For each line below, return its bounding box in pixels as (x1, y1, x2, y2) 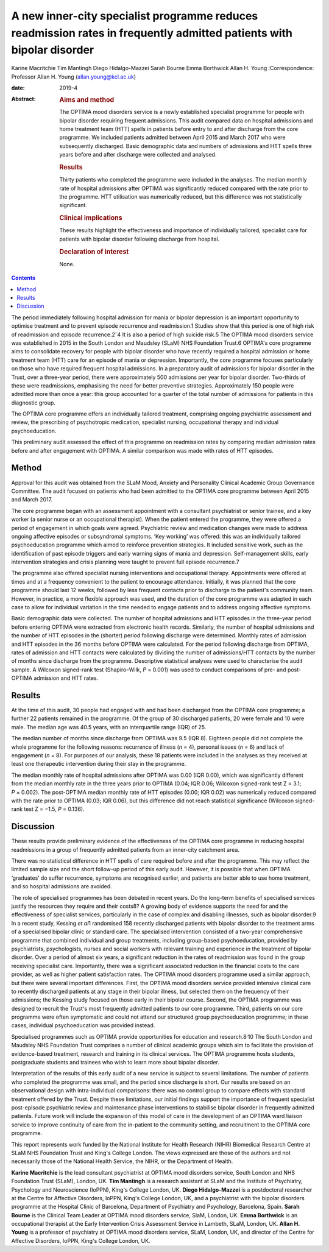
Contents (11, 274, 36, 281)
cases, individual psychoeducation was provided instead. (11, 1022, 155, 1029)
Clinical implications (59, 214, 122, 222)
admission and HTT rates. (34, 674, 99, 682)
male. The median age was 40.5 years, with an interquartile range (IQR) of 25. (11, 723, 207, 730)
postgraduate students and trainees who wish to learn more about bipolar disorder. (11, 1059, 219, 1066)
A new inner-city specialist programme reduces (11, 9, 258, 23)
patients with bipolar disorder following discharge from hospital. (59, 235, 220, 242)
